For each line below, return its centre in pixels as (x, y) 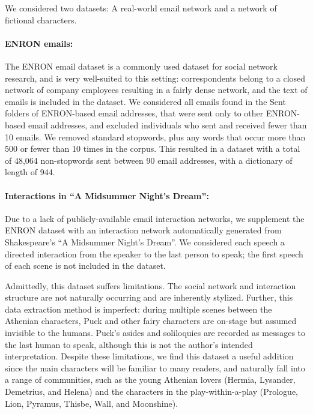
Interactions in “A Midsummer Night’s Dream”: (107, 195)
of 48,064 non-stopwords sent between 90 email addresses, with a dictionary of (149, 160)
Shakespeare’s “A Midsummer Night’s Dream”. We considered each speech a (145, 241)
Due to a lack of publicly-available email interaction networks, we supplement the (155, 218)
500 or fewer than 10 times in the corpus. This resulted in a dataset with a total (153, 148)
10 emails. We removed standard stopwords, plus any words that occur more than (155, 136)
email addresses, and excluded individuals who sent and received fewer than (167, 124)
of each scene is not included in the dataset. (85, 265)
